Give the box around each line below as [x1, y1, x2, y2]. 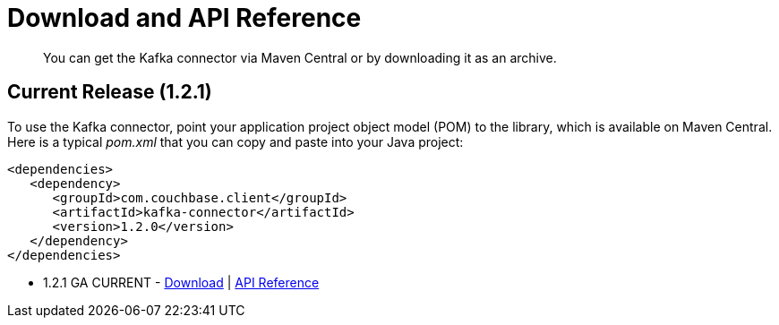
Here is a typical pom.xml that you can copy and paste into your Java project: [7, 133, 464, 150]
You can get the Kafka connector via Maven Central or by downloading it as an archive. [43, 49, 557, 65]
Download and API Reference [7, 3, 362, 33]
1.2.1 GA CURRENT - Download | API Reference [43, 274, 320, 290]
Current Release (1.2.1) [7, 81, 212, 104]
